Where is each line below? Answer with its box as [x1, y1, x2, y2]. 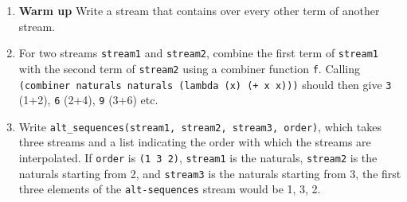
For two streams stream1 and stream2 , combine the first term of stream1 [18, 45, 378, 61]
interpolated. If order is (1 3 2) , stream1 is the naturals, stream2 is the [18, 150, 378, 166]
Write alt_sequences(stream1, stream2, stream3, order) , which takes [18, 118, 382, 134]
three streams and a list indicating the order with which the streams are [18, 134, 371, 150]
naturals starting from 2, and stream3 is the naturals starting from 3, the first [18, 165, 401, 181]
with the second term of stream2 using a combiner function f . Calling [18, 60, 360, 76]
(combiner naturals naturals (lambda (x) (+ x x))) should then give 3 [18, 76, 392, 92]
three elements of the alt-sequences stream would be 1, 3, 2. [18, 181, 321, 197]
